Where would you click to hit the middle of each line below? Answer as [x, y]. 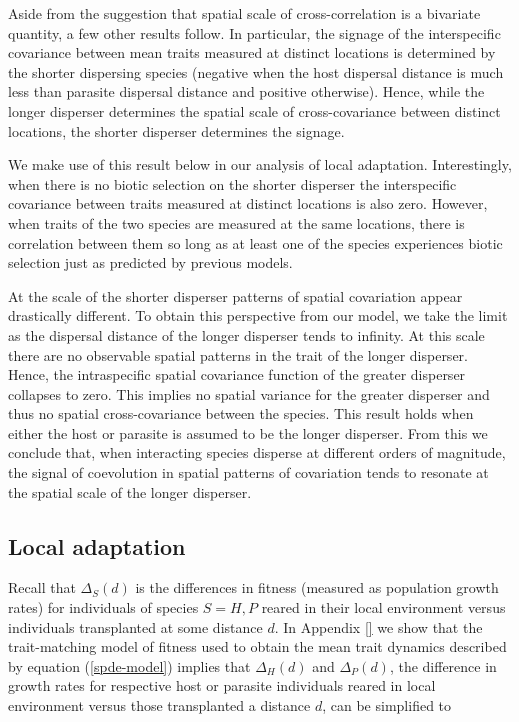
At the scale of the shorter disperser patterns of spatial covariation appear [235, 295]
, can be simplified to [387, 705]
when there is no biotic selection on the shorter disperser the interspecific [232, 183]
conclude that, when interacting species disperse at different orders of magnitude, [257, 452]
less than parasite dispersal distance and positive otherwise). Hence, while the [246, 91]
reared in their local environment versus [383, 607]
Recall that [42, 587]
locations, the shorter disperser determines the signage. [176, 130]
